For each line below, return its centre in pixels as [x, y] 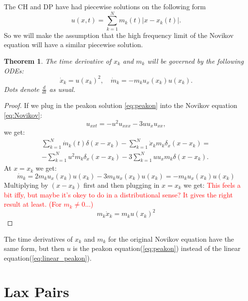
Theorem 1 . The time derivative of [58, 61]
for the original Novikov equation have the [171, 239]
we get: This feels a [212, 185]
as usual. [62, 89]
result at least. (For [33, 204]
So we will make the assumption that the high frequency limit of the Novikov [119, 35]
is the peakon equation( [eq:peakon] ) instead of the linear [157, 248]
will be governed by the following [195, 61]
